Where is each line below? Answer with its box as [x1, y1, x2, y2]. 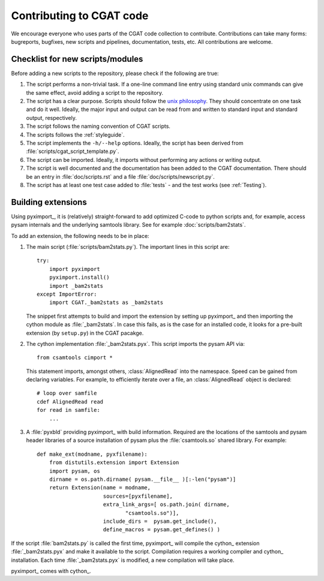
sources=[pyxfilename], [103, 492, 173, 499]
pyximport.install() [49, 274, 110, 281]
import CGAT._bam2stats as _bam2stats [49, 299, 164, 306]
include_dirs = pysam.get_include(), [103, 517, 217, 525]
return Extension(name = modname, [49, 484, 151, 491]
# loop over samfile [37, 390, 97, 397]
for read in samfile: [37, 407, 100, 414]
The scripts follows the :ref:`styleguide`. [26, 131, 125, 138]
